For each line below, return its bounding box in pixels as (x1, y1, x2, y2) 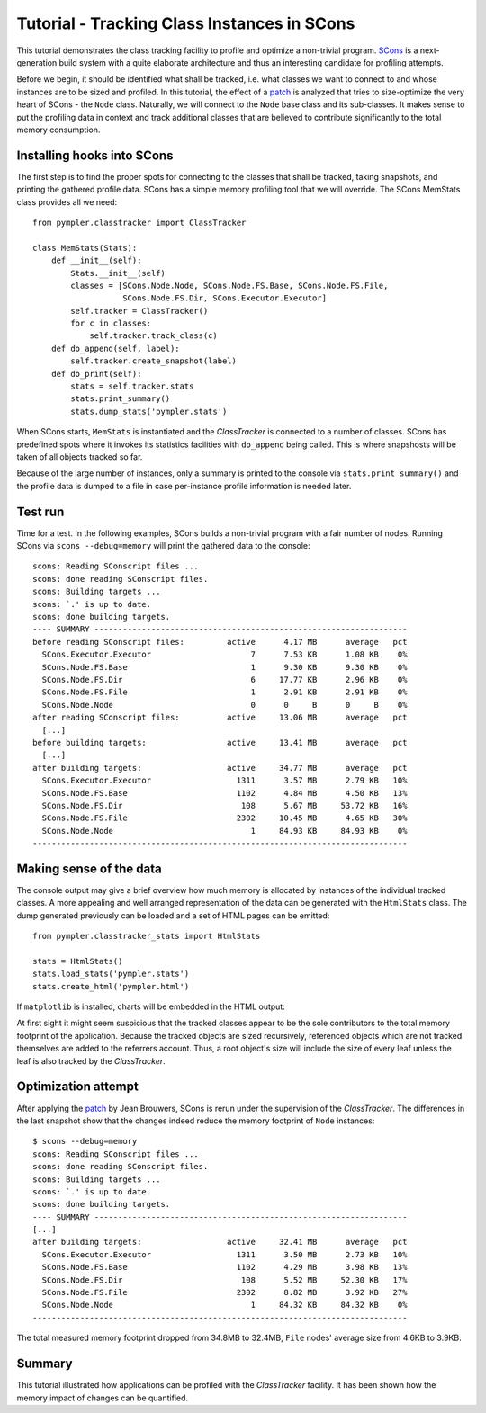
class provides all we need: (16, 196, 118, 207)
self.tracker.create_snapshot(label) (70, 356, 238, 366)
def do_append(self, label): (50, 343, 180, 353)
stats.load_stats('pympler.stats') (32, 969, 190, 979)
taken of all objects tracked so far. (16, 452, 143, 462)
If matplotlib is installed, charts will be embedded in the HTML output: (16, 1001, 285, 1012)
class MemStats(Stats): (32, 243, 138, 253)
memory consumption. (16, 124, 101, 135)
